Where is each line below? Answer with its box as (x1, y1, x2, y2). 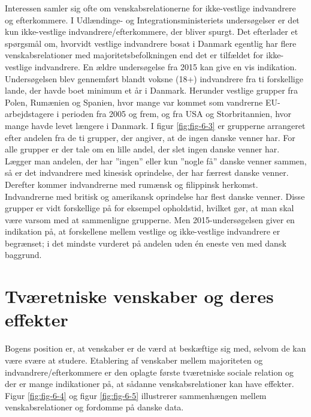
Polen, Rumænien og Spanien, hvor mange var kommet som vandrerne (5, 95, 263, 108)
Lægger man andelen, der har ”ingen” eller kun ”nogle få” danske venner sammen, (5, 154, 307, 167)
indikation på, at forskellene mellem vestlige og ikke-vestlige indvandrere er (5, 225, 280, 238)
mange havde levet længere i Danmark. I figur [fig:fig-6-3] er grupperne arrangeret (5, 119, 306, 131)
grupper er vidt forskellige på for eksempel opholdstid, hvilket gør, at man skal (5, 202, 294, 214)
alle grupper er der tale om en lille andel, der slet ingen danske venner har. (5, 143, 280, 155)
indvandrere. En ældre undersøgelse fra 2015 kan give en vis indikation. (34, 60, 297, 73)
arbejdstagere (5, 107, 54, 120)
